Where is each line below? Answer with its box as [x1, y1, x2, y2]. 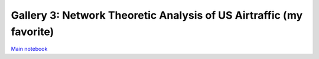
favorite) [11, 25, 54, 38]
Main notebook [11, 46, 48, 53]
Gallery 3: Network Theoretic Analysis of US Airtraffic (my [11, 9, 303, 22]
